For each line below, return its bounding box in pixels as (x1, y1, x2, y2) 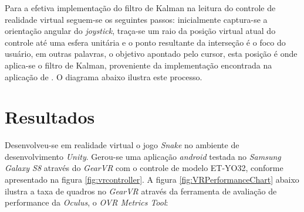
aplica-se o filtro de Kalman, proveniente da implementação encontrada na (5, 59, 272, 71)
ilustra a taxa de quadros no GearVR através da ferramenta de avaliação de (5, 184, 277, 197)
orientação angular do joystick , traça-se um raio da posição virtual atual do (5, 25, 276, 37)
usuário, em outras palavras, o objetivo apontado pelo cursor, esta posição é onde (5, 47, 298, 60)
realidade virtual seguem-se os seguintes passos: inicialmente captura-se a (5, 13, 268, 25)
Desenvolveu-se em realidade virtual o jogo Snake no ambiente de (5, 139, 239, 151)
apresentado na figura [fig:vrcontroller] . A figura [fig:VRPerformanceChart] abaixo (5, 173, 299, 186)
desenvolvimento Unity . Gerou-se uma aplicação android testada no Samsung (5, 150, 281, 162)
